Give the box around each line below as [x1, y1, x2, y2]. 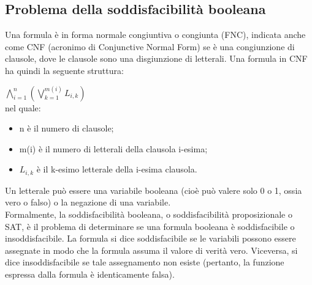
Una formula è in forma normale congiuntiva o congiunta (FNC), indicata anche [5, 28, 306, 41]
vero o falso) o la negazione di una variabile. [5, 196, 171, 209]
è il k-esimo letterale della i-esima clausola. [36, 163, 197, 176]
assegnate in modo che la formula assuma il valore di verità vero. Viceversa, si [5, 243, 298, 256]
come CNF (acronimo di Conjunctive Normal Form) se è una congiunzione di [5, 40, 295, 53]
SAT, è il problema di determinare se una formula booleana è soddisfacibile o [5, 220, 295, 232]
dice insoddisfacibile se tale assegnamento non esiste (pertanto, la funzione [5, 256, 284, 268]
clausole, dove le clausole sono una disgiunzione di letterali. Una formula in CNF [5, 52, 308, 65]
